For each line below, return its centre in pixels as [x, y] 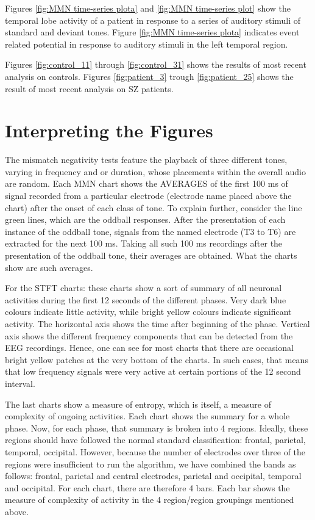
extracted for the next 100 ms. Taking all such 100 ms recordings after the [144, 243]
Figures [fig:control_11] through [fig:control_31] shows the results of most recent [156, 64]
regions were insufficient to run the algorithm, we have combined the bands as [150, 464]
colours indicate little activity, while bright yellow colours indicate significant [148, 312]
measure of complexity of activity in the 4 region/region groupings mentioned [150, 500]
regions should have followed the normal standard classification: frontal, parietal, [155, 440]
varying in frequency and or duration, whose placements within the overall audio [155, 171]
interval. [20, 383]
